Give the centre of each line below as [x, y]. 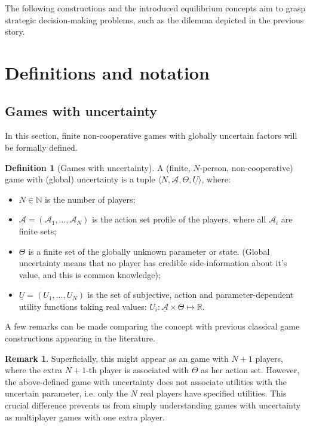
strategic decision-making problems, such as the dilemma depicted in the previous [154, 19]
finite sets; [38, 231]
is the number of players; [90, 199]
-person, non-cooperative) [246, 167]
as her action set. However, [250, 370]
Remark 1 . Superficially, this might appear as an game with [117, 358]
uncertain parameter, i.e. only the [66, 393]
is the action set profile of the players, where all [179, 219]
